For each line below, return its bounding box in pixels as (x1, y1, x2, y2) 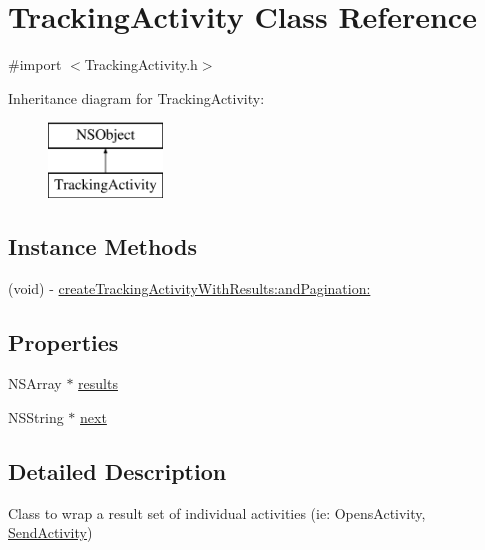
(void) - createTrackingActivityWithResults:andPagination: (8, 277, 371, 298)
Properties (8, 326, 119, 357)
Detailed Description (8, 456, 227, 487)
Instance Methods (8, 230, 197, 261)
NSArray (8, 373, 62, 394)
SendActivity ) (8, 522, 93, 543)
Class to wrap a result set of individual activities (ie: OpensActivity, (8, 502, 426, 523)
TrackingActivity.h (84, 54, 198, 75)
